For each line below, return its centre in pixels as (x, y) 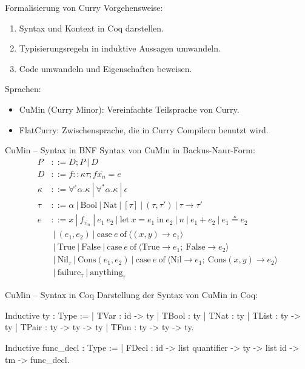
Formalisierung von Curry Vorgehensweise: (84, 7)
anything (106, 273)
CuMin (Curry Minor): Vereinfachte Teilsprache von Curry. (129, 109)
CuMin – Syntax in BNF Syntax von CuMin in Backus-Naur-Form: (130, 150)
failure (69, 273)
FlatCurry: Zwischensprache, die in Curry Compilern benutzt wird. (144, 129)
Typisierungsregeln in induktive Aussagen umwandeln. (120, 48)
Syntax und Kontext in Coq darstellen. (91, 28)
